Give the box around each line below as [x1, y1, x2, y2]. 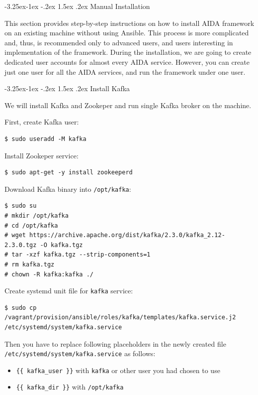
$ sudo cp [4, 304, 37, 311]
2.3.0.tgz [4, 241, 37, 249]
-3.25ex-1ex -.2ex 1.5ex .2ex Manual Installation [4, 1, 150, 11]
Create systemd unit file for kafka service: [4, 285, 133, 296]
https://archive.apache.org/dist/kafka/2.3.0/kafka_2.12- [29, 232, 225, 239]
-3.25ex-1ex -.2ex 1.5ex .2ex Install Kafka [4, 83, 130, 94]
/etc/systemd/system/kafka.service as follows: [4, 348, 156, 359]
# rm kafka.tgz [4, 261, 55, 268]
